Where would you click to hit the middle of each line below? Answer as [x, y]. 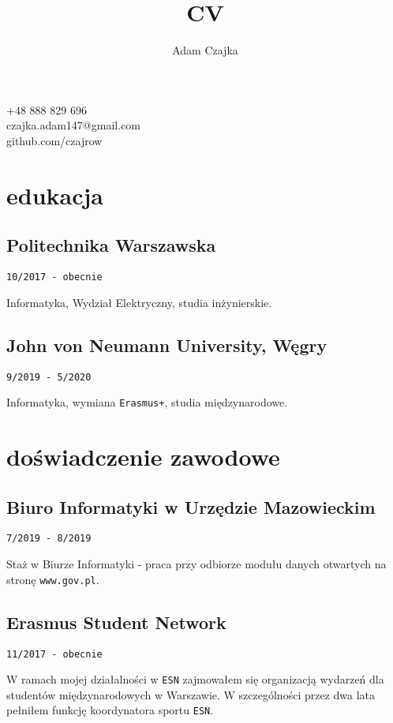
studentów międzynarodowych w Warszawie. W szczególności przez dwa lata [191, 694]
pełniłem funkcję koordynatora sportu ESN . [110, 710]
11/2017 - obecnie [54, 654]
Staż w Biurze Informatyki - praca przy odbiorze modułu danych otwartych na [196, 564]
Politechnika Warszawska [111, 245]
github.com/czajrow [54, 140]
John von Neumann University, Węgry [167, 345]
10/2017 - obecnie [54, 277]
